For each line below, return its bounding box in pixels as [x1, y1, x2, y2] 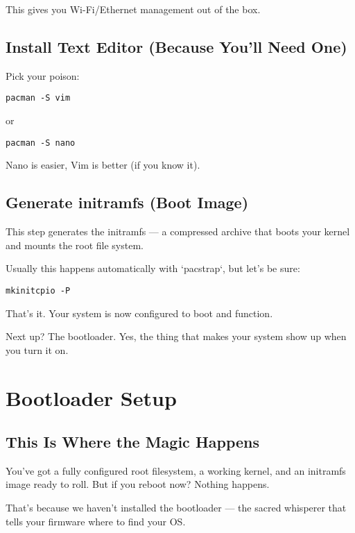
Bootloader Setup [6, 383, 177, 412]
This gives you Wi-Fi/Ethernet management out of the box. [6, 2, 261, 16]
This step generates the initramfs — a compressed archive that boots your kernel [6, 224, 350, 239]
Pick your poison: [6, 68, 80, 83]
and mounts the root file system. [6, 237, 144, 252]
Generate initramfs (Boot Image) [6, 192, 249, 213]
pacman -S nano [6, 137, 76, 148]
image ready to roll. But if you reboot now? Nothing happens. [6, 477, 270, 491]
